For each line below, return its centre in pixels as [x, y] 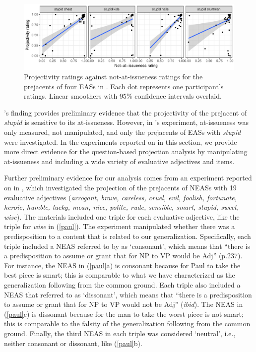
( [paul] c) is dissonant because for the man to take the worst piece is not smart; [124, 314]
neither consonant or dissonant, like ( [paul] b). [73, 343]
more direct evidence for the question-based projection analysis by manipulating [126, 151]
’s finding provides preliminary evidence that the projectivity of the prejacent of [126, 112]
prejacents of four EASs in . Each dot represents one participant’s [124, 86]
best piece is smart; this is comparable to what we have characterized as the [120, 275]
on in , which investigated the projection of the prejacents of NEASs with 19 [120, 188]
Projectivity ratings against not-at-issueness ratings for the [113, 77]
